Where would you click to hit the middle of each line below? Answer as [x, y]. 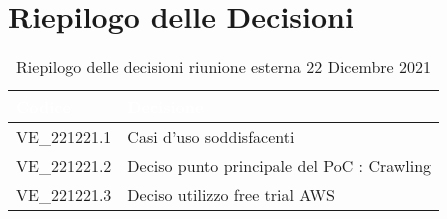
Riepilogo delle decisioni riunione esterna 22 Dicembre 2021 [224, 67]
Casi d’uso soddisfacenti [211, 137]
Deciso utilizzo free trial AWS [231, 195]
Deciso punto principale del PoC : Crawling [279, 166]
